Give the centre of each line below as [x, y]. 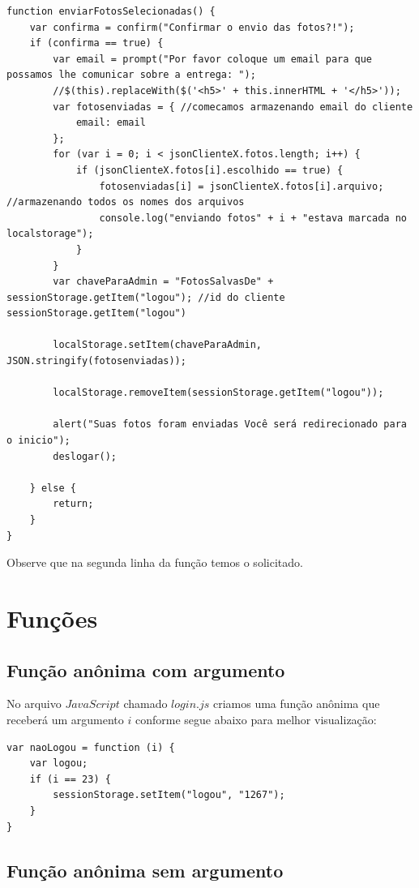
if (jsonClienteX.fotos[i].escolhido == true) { [209, 170]
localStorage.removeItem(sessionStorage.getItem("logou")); [218, 393]
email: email [111, 123]
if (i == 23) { [70, 779]
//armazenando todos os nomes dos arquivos [126, 202]
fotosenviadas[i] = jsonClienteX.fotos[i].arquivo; [242, 186]
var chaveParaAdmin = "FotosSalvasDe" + [163, 282]
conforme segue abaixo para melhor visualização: [256, 719]
